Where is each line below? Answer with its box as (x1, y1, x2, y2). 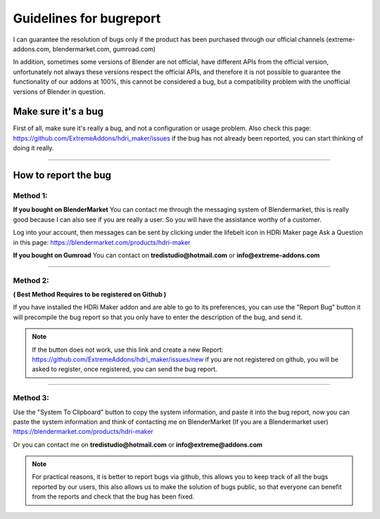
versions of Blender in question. (13, 87, 106, 96)
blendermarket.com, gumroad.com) (52, 44, 156, 53)
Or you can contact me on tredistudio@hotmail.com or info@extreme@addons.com (13, 440, 263, 449)
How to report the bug (13, 169, 112, 181)
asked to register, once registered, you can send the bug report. (32, 365, 217, 373)
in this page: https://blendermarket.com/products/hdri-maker (13, 238, 191, 246)
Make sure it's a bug (13, 105, 104, 117)
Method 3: (13, 393, 49, 403)
